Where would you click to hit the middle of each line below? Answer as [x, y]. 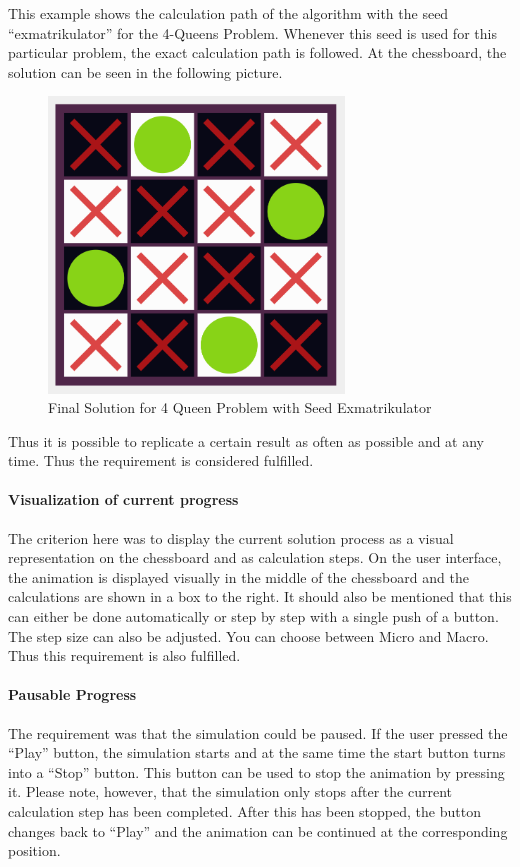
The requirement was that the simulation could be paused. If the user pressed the [258, 732]
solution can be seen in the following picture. [145, 71]
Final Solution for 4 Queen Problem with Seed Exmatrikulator [240, 407]
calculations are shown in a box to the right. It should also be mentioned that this [260, 596]
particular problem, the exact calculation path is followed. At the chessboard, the [257, 52]
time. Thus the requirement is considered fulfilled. [161, 460]
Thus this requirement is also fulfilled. [124, 655]
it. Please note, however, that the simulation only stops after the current [230, 791]
